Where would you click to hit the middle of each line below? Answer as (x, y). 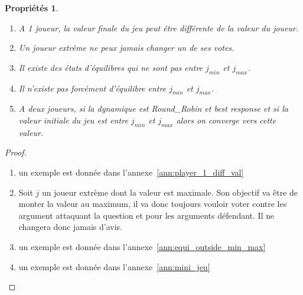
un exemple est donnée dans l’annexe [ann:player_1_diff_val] (131, 172)
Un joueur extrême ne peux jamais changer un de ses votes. (126, 48)
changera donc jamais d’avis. (70, 227)
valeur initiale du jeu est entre (73, 120)
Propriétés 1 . (32, 8)
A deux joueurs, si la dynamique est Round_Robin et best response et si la (153, 108)
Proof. (16, 152)
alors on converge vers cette (226, 120)
